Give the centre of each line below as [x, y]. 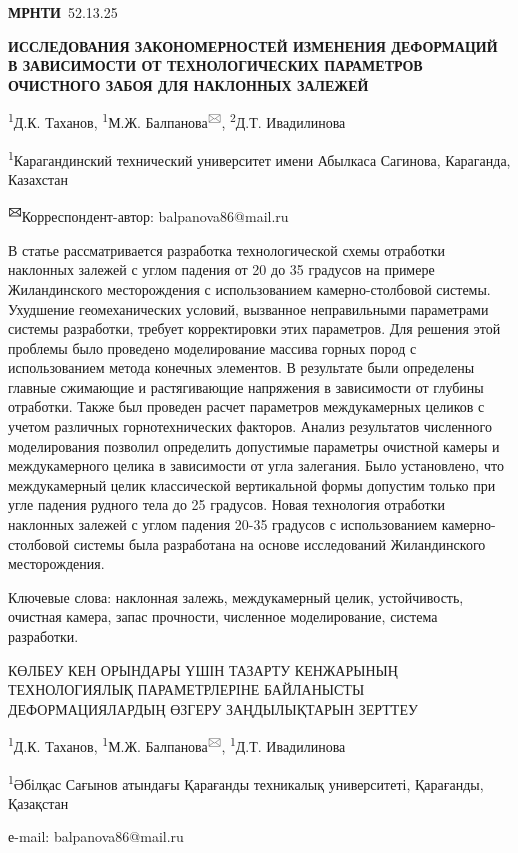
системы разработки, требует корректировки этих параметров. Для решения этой [254, 328]
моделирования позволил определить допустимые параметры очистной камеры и [254, 445]
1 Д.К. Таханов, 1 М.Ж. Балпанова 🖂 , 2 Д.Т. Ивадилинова [177, 121]
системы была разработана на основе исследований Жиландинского [279, 543]
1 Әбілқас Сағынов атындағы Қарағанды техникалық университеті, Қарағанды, [246, 782]
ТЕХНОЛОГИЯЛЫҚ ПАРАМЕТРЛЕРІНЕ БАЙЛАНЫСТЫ [186, 689]
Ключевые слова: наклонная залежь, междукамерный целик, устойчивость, [236, 596]
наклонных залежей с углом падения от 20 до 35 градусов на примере [221, 269]
